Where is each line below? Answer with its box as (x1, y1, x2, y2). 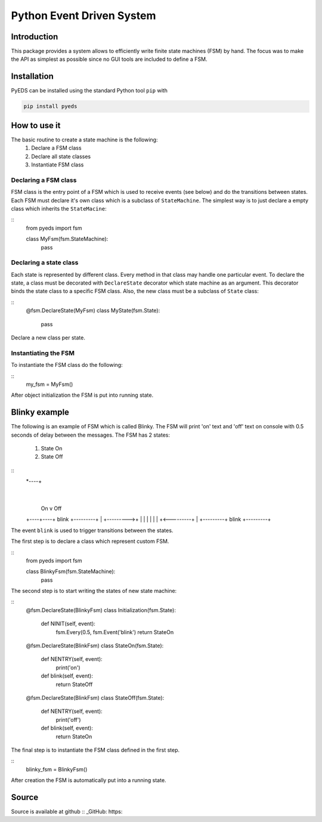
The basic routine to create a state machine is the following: (11, 136, 158, 143)
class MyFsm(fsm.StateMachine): (26, 236, 109, 243)
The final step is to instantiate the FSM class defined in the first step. (11, 746, 180, 753)
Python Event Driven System (11, 9, 156, 22)
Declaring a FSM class (11, 176, 77, 184)
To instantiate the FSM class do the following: (11, 361, 123, 369)
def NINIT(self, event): (41, 620, 95, 628)
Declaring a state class (11, 258, 79, 267)
